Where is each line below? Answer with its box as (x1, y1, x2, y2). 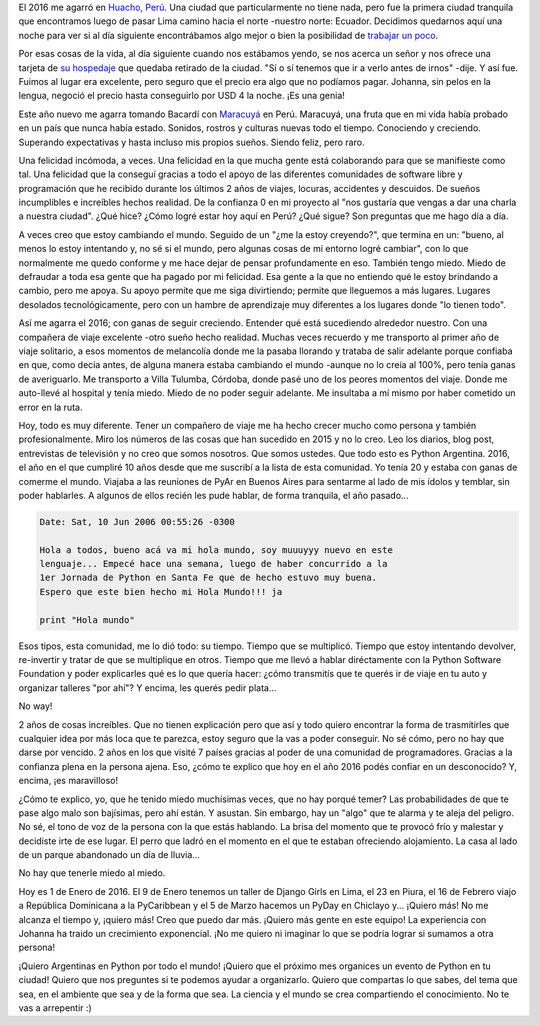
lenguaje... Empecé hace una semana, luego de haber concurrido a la (39, 558, 388, 570)
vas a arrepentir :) (18, 1001, 92, 1014)
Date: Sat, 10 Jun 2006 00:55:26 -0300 (39, 516, 235, 527)
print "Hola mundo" (39, 614, 135, 625)
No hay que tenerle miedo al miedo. (18, 867, 166, 879)
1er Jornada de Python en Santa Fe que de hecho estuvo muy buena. (39, 572, 378, 584)
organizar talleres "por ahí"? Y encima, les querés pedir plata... (18, 681, 277, 694)
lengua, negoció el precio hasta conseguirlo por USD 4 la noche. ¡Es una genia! (18, 90, 345, 102)
